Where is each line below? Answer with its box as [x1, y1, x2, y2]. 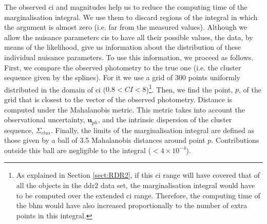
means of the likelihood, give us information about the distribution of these [4, 42, 241, 52]
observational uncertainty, [4, 114, 85, 125]
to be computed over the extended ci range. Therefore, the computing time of [16, 190, 260, 200]
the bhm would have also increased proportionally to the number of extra [16, 200, 247, 211]
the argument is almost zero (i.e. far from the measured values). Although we [4, 22, 247, 32]
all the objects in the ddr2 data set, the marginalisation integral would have [16, 180, 255, 191]
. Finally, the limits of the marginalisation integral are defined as [51, 124, 255, 135]
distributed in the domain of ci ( [4, 84, 106, 95]
